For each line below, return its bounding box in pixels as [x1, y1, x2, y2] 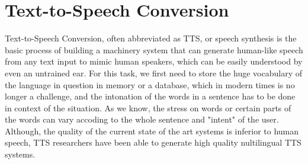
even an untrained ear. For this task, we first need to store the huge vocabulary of [5, 66, 303, 79]
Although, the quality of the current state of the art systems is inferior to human [5, 124, 299, 137]
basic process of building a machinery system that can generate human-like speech [5, 43, 303, 56]
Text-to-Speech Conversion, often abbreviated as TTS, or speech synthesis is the [5, 32, 297, 44]
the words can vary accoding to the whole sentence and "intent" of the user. [5, 113, 279, 126]
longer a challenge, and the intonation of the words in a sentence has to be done [5, 90, 296, 102]
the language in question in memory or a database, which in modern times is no [5, 78, 295, 91]
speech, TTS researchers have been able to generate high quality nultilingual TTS [5, 136, 301, 149]
